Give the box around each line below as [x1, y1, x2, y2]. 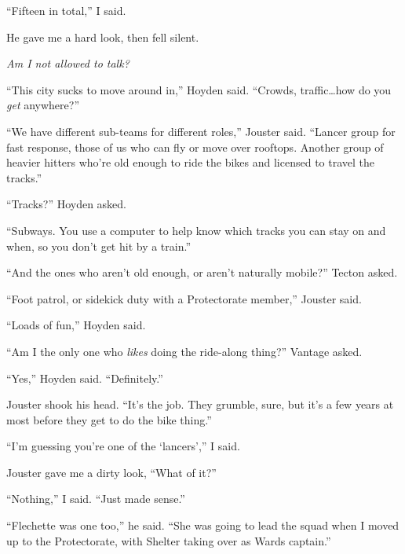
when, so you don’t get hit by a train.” [6, 237, 192, 254]
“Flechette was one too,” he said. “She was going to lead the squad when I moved [6, 517, 400, 534]
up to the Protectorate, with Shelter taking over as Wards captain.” [6, 532, 331, 548]
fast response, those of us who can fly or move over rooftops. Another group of [6, 138, 384, 155]
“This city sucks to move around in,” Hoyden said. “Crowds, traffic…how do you [6, 81, 392, 97]
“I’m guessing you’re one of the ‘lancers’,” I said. [6, 438, 240, 454]
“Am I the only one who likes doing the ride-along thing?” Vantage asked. [6, 343, 363, 359]
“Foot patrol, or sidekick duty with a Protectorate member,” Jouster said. [6, 290, 362, 306]
